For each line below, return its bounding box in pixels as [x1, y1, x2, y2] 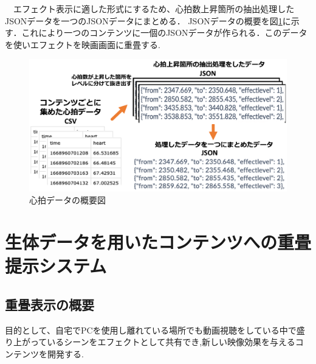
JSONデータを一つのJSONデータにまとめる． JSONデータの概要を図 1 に [5, 14, 291, 27]
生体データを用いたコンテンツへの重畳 [5, 229, 312, 254]
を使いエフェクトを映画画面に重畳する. [5, 38, 160, 51]
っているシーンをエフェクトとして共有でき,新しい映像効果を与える [30, 335, 295, 348]
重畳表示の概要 [5, 295, 94, 313]
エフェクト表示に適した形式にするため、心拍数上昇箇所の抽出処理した [13, 2, 295, 15]
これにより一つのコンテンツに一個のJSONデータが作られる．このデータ [21, 26, 307, 39]
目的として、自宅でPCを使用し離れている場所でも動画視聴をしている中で [5, 323, 297, 336]
